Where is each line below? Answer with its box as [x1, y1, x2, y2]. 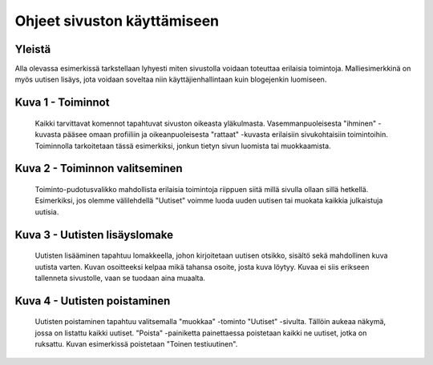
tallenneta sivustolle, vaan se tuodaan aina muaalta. [34, 273, 206, 283]
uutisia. [34, 207, 59, 216]
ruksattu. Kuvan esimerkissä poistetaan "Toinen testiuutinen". [34, 339, 238, 349]
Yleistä [14, 42, 51, 56]
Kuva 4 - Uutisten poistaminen [14, 294, 171, 307]
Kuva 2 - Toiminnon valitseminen [14, 162, 184, 175]
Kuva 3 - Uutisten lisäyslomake [14, 228, 174, 242]
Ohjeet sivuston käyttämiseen [14, 12, 220, 30]
